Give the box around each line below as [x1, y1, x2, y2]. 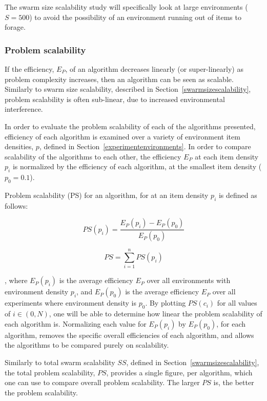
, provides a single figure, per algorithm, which [106, 367, 253, 377]
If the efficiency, [5, 64, 54, 74]
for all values [217, 297, 257, 308]
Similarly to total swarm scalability [5, 356, 115, 367]
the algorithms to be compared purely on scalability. [5, 339, 169, 350]
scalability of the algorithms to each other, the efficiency [5, 151, 181, 162]
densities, [5, 141, 34, 152]
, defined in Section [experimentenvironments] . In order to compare [39, 141, 251, 152]
